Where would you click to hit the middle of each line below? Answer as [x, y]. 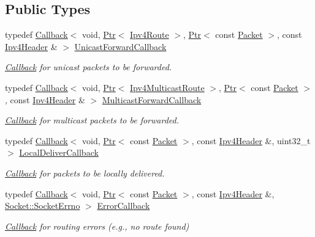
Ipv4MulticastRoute [167, 87]
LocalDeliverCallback [59, 152]
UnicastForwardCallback [120, 46]
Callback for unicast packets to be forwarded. [89, 67]
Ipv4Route [150, 35]
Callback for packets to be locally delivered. [85, 173]
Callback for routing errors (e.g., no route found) [97, 226]
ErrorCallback [123, 206]
